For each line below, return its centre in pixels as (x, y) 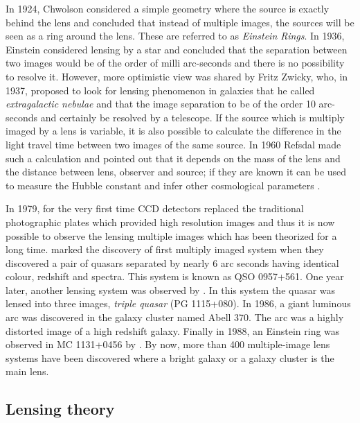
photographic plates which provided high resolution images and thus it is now (170, 222)
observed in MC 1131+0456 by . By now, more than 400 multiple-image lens (168, 344)
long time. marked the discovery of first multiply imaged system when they (165, 249)
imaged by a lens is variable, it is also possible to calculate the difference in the (173, 131)
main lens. (27, 371)
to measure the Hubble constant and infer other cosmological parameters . (163, 185)
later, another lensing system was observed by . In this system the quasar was (171, 290)
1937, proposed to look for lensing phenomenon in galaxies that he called (160, 90)
